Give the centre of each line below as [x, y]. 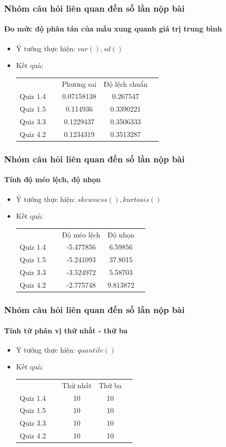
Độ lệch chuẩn [126, 83]
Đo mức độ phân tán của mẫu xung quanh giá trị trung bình [113, 29]
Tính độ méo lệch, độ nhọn [53, 179]
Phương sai [79, 83]
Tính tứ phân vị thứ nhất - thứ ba [66, 330]
